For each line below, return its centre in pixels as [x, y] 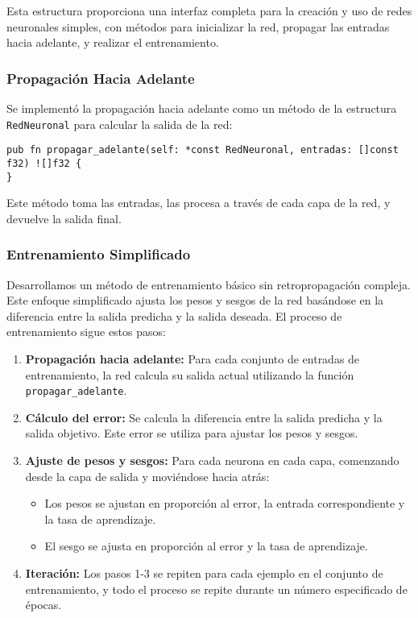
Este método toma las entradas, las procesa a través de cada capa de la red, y [199, 203]
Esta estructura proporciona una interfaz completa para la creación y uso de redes [209, 10]
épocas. [43, 605]
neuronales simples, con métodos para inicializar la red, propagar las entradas [198, 26]
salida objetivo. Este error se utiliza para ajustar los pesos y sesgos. [192, 433]
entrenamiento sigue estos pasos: [86, 332]
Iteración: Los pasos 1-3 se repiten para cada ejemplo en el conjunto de [204, 573]
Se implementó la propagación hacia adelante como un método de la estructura [202, 108]
